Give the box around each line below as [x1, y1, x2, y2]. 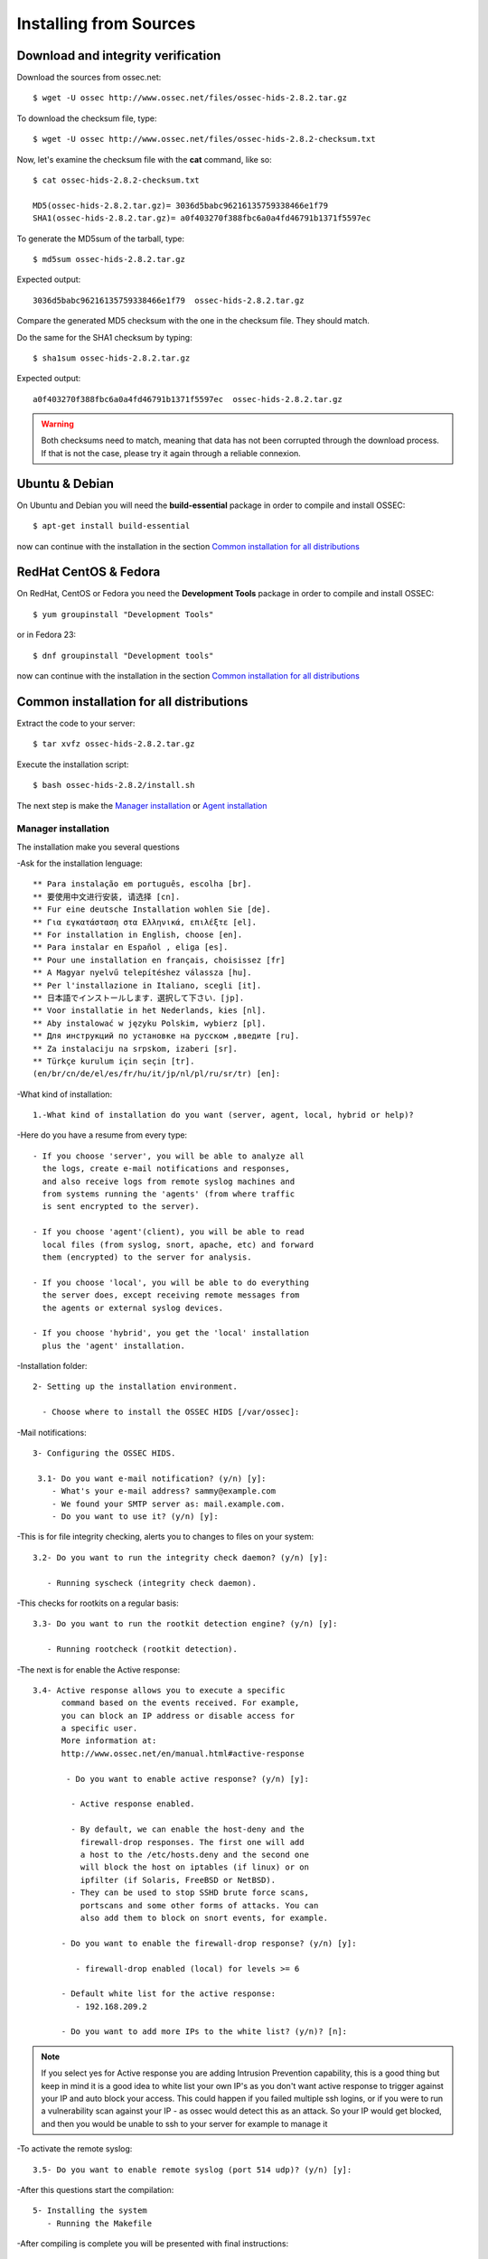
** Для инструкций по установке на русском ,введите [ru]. [33, 1031, 300, 1041]
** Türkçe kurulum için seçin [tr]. [33, 1055, 195, 1066]
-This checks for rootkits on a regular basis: [16, 1598, 180, 1608]
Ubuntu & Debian [16, 475, 115, 492]
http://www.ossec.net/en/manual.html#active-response [61, 1748, 305, 1758]
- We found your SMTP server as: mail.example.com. [51, 1498, 286, 1509]
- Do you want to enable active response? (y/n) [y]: [66, 1774, 309, 1784]
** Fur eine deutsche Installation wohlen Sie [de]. [33, 905, 271, 914]
